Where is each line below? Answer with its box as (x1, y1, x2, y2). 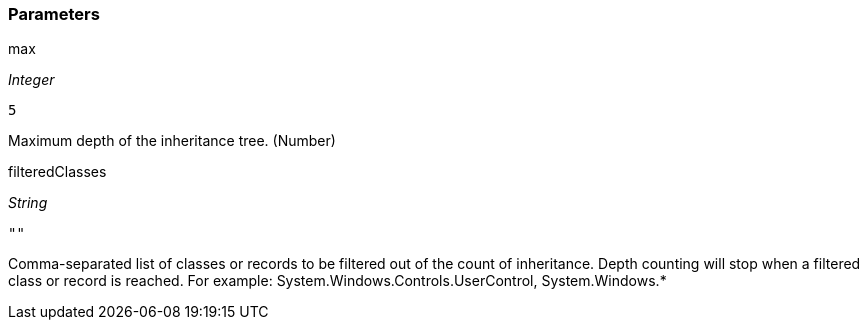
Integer (8, 71, 55, 89)
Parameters (8, 4, 100, 24)
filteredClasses (8, 163, 107, 181)
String (8, 194, 48, 212)
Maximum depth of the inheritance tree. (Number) (8, 132, 336, 150)
